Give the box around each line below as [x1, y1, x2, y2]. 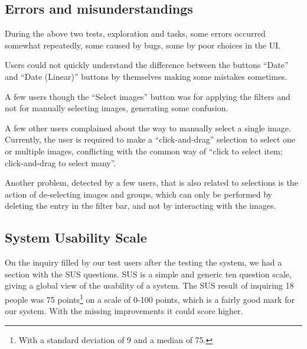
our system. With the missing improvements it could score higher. [5, 305, 243, 317]
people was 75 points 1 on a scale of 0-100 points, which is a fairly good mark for [5, 291, 295, 305]
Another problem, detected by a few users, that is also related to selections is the [5, 176, 298, 189]
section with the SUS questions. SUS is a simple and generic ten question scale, [5, 267, 292, 280]
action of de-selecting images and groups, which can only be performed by [5, 188, 273, 200]
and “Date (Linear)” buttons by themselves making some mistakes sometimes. [5, 70, 288, 82]
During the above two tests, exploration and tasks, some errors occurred [5, 27, 266, 40]
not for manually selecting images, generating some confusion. [5, 102, 228, 114]
